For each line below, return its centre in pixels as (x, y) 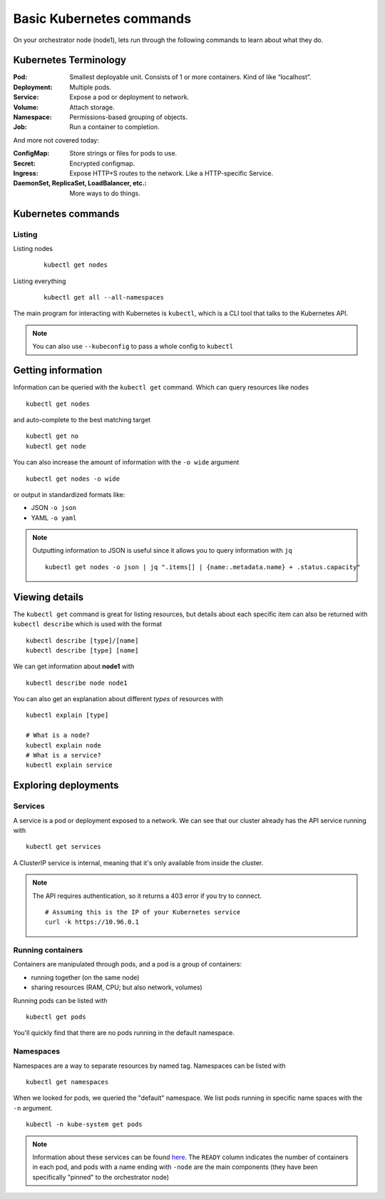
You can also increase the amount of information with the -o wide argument (126, 462)
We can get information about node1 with (74, 666)
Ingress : (26, 173)
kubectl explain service (69, 765)
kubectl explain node (63, 745)
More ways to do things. (105, 193)
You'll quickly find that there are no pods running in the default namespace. (124, 1033)
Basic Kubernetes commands (102, 19)
